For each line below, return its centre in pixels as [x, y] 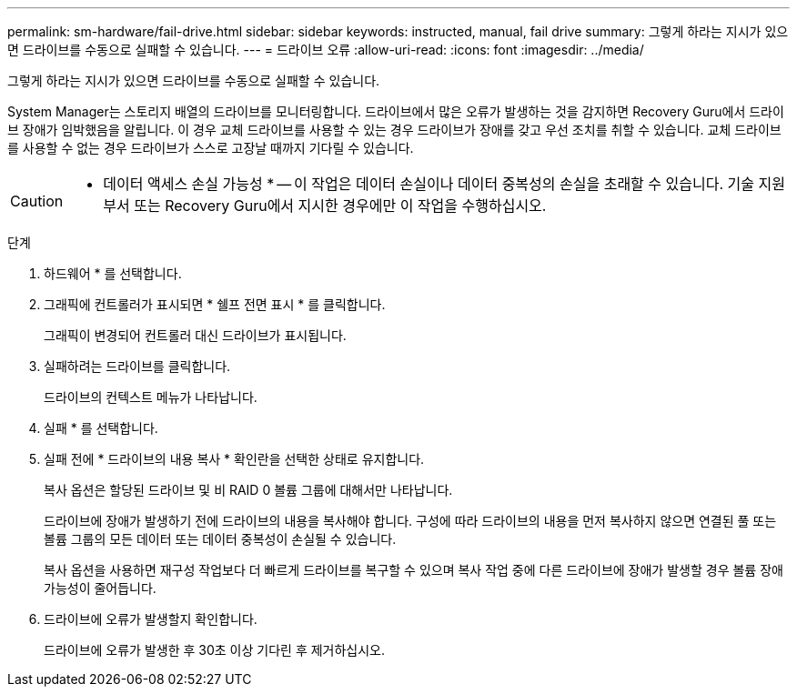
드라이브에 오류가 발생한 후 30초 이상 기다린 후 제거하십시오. [215, 650]
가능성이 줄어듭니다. [100, 588]
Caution [37, 201]
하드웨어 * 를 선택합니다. [113, 273]
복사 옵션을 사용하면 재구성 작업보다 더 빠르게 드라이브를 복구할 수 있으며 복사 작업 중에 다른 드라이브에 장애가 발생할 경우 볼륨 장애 [414, 570]
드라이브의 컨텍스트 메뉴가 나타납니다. [151, 397]
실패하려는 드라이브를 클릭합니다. [137, 366]
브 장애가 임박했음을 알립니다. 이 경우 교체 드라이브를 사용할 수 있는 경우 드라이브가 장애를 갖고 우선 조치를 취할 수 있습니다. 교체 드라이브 [394, 130]
